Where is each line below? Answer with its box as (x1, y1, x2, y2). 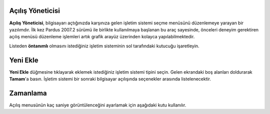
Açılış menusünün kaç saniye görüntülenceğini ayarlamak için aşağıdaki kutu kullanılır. (9, 102, 186, 108)
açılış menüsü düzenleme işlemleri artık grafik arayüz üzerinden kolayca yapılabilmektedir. (9, 34, 195, 40)
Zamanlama (9, 89, 47, 97)
